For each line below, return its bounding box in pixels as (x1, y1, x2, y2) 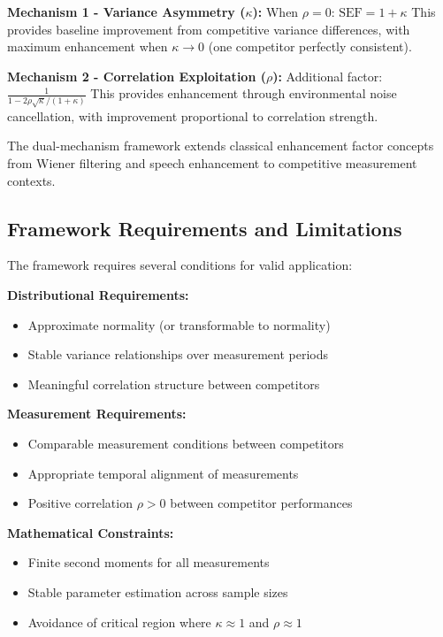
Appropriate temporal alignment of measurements (27, 464, 299, 482)
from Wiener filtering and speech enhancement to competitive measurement (7, 154, 417, 172)
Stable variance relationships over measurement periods (27, 345, 329, 364)
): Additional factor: (272, 66, 383, 85)
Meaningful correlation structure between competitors (27, 374, 320, 393)
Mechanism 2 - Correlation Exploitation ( (7, 66, 266, 85)
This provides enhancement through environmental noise (90, 84, 397, 103)
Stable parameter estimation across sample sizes (27, 582, 288, 601)
